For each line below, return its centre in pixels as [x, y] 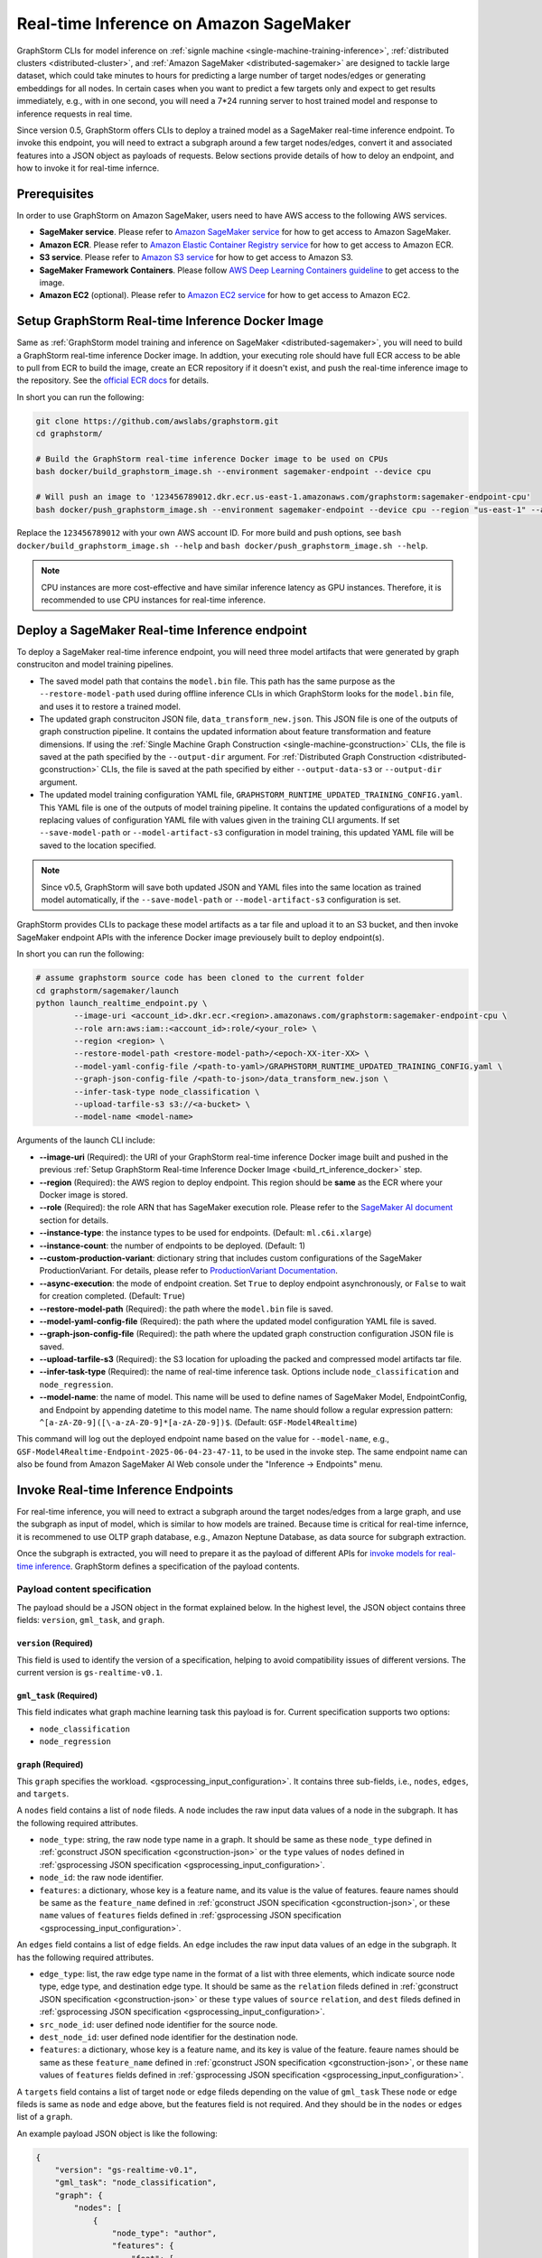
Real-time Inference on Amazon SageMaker [184, 23]
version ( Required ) [55, 1643]
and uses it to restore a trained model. [110, 706]
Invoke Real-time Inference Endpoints [125, 1490]
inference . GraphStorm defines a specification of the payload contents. [167, 1566]
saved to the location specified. [98, 845]
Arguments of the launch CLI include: [86, 1140]
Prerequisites [55, 194]
